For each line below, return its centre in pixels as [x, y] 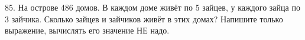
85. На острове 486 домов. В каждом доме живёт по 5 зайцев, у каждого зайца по [152, 7]
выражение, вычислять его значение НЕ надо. [87, 30]
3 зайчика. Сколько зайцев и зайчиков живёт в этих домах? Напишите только [144, 19]
